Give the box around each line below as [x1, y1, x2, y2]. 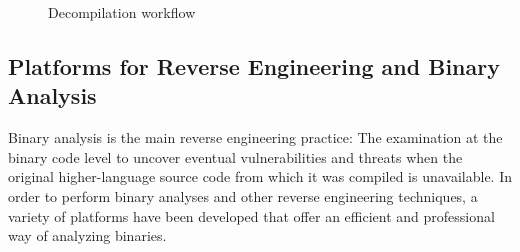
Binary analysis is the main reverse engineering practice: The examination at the [8, 127, 503, 148]
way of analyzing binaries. [8, 225, 167, 246]
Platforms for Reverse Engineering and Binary [8, 50, 500, 81]
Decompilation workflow [48, 2, 196, 22]
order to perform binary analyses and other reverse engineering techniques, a [8, 185, 478, 206]
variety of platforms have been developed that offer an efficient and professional [8, 205, 495, 226]
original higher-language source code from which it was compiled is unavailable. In [8, 166, 512, 187]
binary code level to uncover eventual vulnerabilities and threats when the [8, 146, 463, 167]
